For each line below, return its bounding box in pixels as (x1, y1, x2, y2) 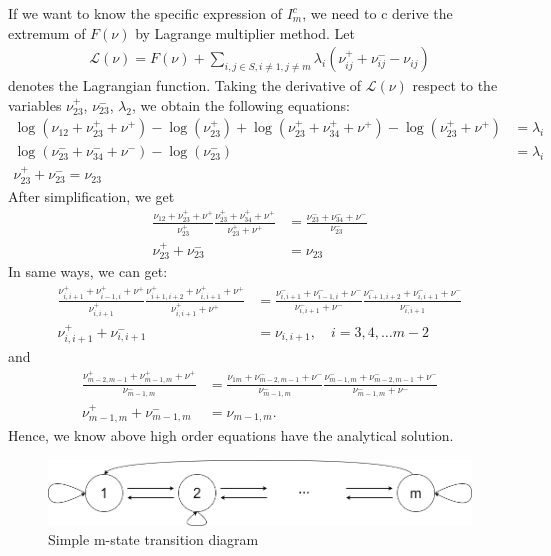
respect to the (412, 75, 498, 96)
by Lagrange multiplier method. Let (135, 22, 355, 43)
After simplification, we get (8, 185, 175, 206)
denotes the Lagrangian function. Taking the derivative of (8, 75, 362, 96)
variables (8, 94, 62, 115)
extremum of (8, 22, 86, 43)
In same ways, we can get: (8, 261, 168, 282)
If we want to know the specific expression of (8, 3, 283, 23)
